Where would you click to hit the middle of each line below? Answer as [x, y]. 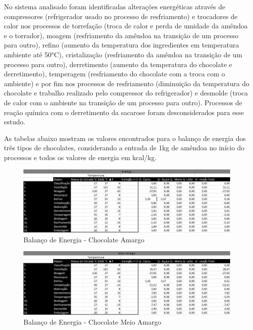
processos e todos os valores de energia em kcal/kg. [80, 157]
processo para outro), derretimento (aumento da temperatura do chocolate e [118, 64]
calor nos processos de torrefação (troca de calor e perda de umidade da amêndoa [126, 26]
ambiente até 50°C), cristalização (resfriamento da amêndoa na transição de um [123, 54]
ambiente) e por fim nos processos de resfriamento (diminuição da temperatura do [127, 83]
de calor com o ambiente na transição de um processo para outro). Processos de [123, 102]
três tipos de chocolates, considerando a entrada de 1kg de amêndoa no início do [124, 148]
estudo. [15, 122]
